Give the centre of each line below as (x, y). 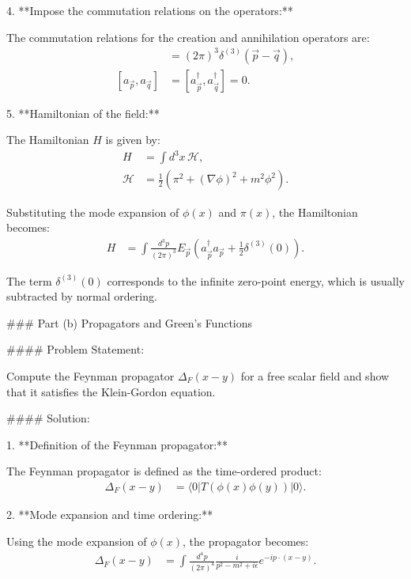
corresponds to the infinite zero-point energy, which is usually (256, 280)
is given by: (133, 140)
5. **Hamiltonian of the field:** (83, 113)
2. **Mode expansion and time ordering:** (110, 514)
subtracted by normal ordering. (82, 296)
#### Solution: (48, 418)
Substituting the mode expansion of (93, 212)
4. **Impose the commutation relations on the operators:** (150, 10)
